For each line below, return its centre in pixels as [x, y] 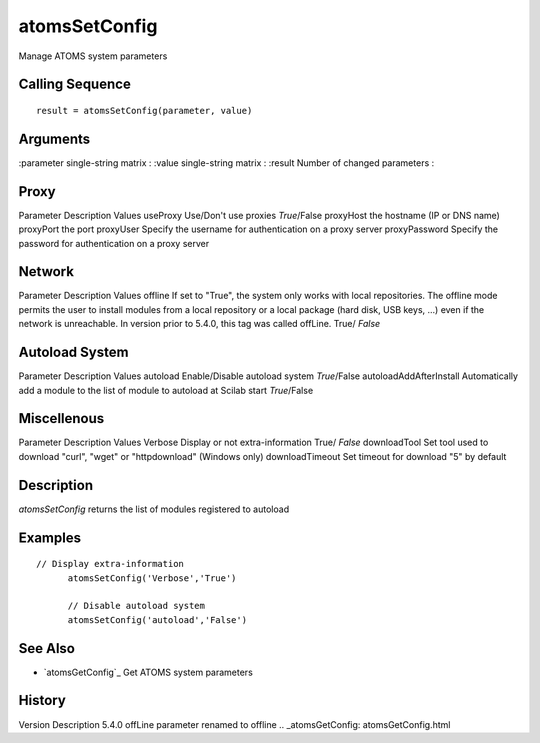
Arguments [54, 138]
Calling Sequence [75, 84]
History [42, 700]
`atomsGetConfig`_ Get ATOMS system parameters [148, 672]
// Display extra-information [110, 564]
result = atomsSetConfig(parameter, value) [144, 110]
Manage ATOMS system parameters [93, 56]
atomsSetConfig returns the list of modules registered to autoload [154, 509]
